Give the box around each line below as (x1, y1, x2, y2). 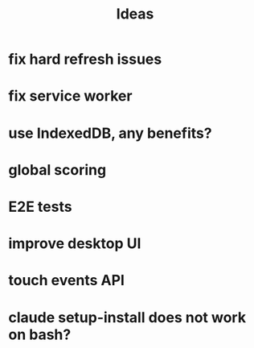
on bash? (8, 325, 72, 343)
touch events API (8, 271, 125, 290)
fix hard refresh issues (8, 50, 162, 68)
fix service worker (8, 87, 133, 106)
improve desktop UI (8, 234, 141, 253)
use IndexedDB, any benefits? (8, 124, 212, 142)
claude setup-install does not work (8, 308, 247, 326)
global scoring (8, 160, 107, 179)
